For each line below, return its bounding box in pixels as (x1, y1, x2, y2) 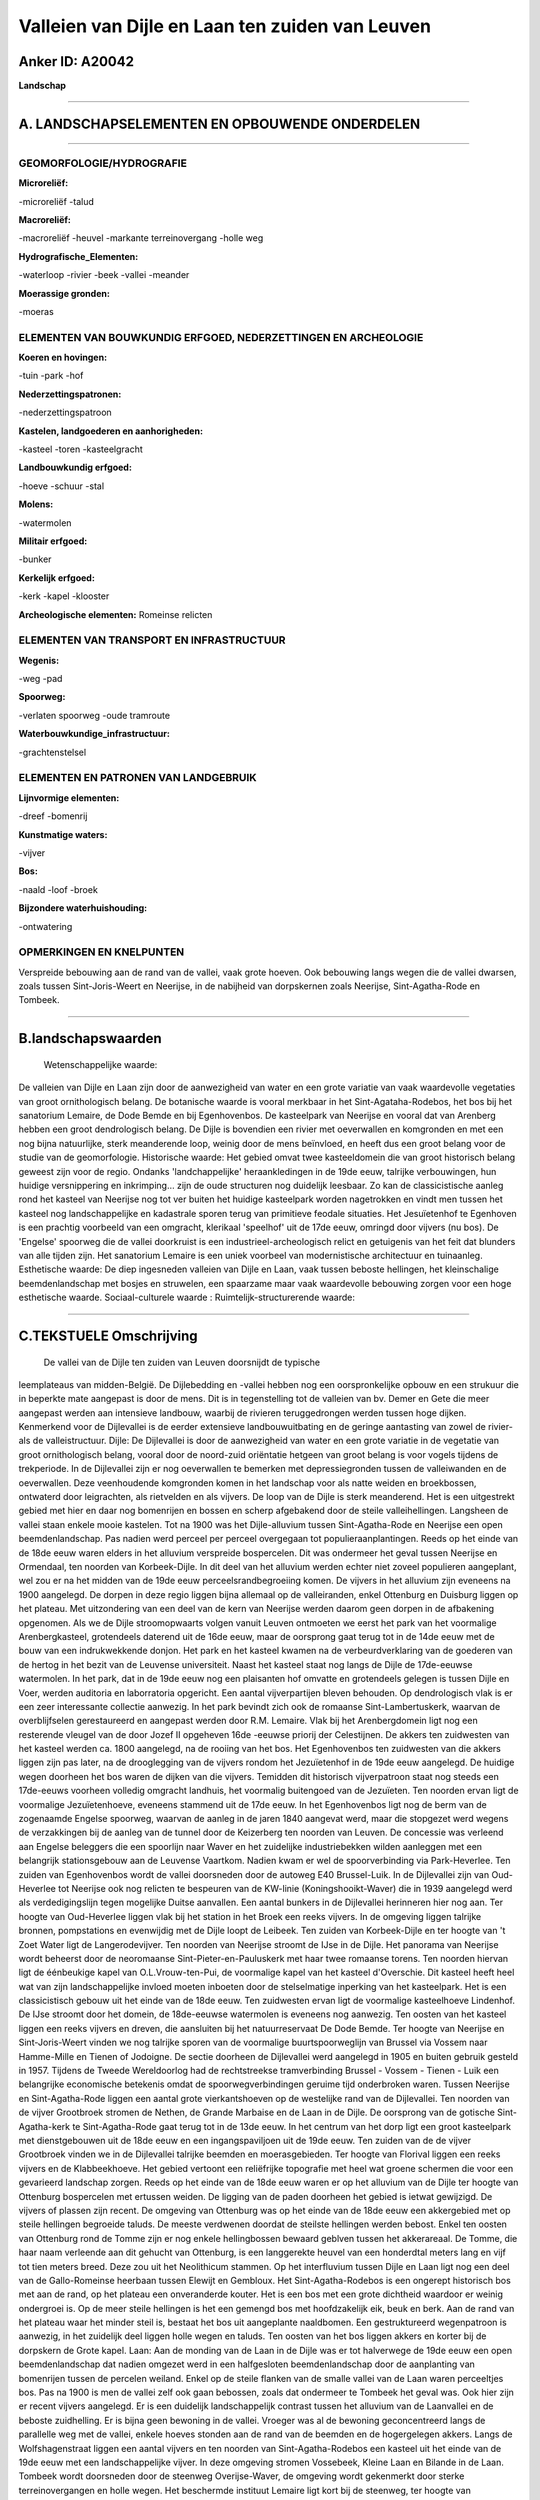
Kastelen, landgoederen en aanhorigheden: (18, 425, 204, 437)
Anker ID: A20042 (18, 53, 135, 70)
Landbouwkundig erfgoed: (18, 461, 132, 474)
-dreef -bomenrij (18, 810, 88, 822)
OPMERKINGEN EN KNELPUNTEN (18, 945, 185, 959)
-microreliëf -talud (18, 195, 94, 207)
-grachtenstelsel (18, 746, 87, 758)
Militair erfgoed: (18, 535, 88, 547)
